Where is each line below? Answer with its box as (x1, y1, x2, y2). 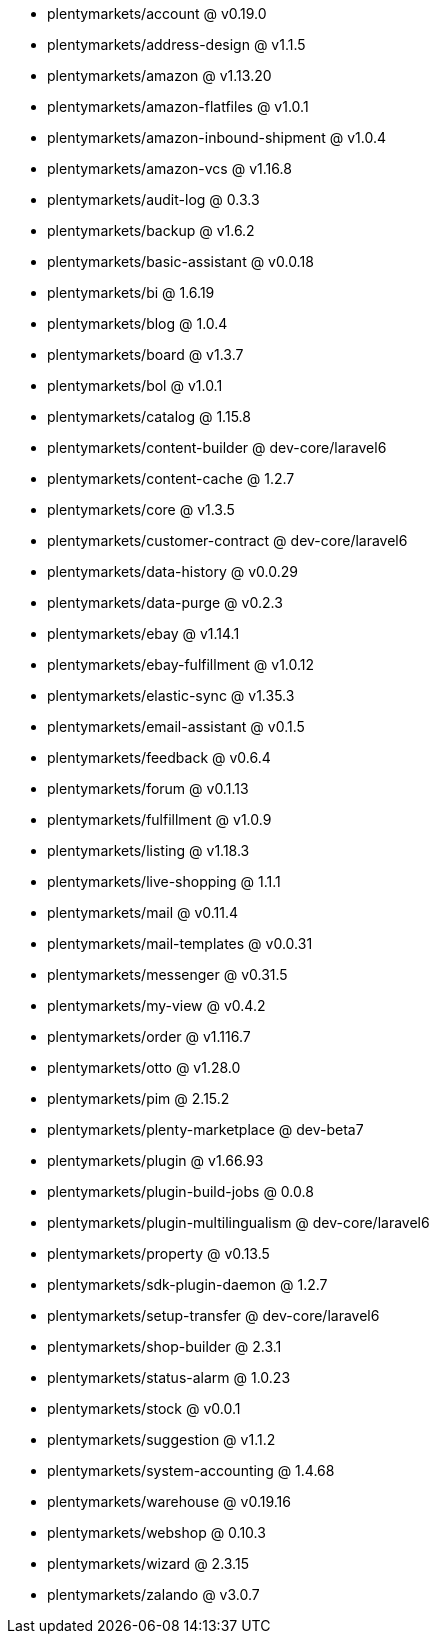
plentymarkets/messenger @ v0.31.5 (47, 966, 288, 983)
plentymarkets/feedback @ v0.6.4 (47, 749, 271, 766)
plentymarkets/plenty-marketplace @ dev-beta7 (47, 1121, 364, 1138)
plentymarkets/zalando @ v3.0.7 (47, 1586, 260, 1603)
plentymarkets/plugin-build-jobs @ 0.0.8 (47, 1183, 314, 1200)
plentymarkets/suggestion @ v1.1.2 (47, 1431, 276, 1448)
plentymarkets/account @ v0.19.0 (47, 5, 267, 22)
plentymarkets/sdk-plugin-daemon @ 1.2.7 (47, 1276, 328, 1293)
